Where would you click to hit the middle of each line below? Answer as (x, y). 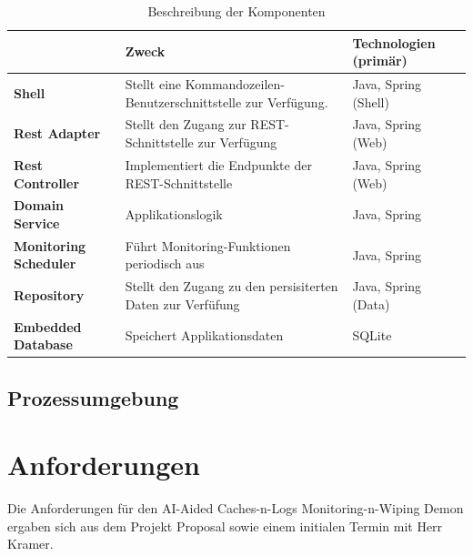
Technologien (394, 42)
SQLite (372, 335)
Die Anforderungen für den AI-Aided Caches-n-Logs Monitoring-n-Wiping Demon (236, 508)
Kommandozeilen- (235, 84)
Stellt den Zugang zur (186, 124)
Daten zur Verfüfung (182, 303)
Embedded (48, 326)
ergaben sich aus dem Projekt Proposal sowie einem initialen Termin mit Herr (225, 526)
